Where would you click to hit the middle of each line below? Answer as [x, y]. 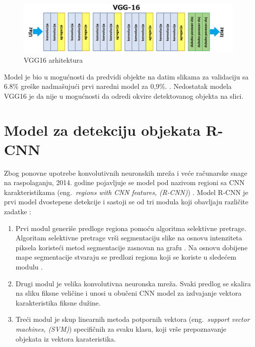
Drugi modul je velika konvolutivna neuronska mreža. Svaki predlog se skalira [133, 283]
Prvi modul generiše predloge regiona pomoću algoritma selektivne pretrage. [131, 228]
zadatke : [18, 212]
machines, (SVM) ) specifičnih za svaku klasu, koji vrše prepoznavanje [121, 328]
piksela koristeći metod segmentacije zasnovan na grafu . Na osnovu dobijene [131, 247]
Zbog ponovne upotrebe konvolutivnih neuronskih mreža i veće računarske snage [126, 173]
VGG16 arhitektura [53, 59]
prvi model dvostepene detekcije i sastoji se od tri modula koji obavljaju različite [126, 202]
